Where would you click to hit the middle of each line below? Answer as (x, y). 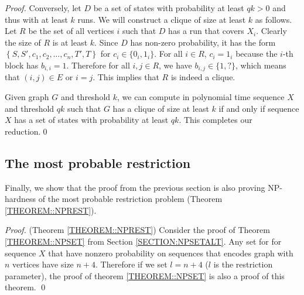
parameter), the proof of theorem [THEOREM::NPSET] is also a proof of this (145, 275)
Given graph (27, 97)
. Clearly (271, 31)
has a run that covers (206, 31)
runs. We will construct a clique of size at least (162, 19)
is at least (70, 42)
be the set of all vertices (71, 31)
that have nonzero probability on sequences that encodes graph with (171, 253)
